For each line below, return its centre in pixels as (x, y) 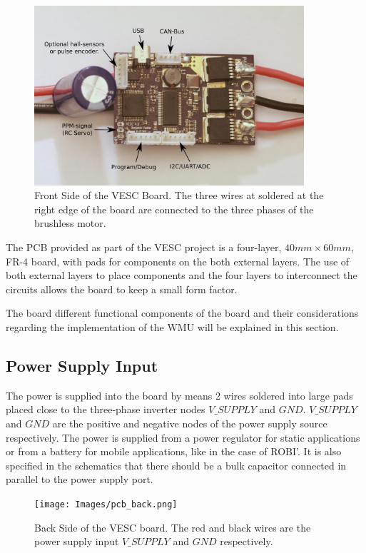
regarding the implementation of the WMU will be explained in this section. (172, 327)
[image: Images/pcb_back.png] (106, 504)
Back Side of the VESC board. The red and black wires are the (173, 527)
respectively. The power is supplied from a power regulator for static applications (183, 437)
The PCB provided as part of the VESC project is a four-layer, (144, 247)
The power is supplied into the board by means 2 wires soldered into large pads (179, 395)
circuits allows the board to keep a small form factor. (122, 289)
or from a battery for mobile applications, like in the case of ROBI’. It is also (174, 451)
